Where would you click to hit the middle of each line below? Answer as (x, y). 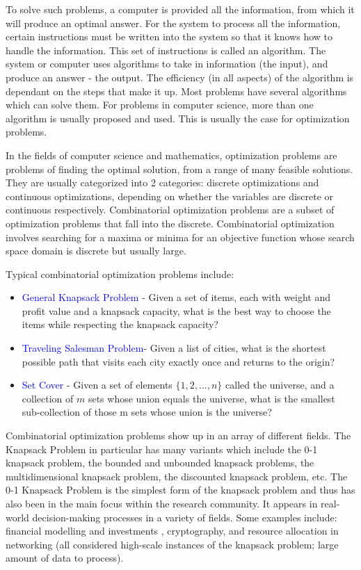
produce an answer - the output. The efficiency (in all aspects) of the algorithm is (180, 77)
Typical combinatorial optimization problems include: (120, 274)
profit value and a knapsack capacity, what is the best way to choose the (176, 310)
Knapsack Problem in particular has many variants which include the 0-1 (162, 449)
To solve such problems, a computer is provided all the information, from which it (180, 9)
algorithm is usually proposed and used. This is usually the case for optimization (178, 118)
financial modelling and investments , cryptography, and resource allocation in (172, 531)
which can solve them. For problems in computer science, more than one (160, 105)
